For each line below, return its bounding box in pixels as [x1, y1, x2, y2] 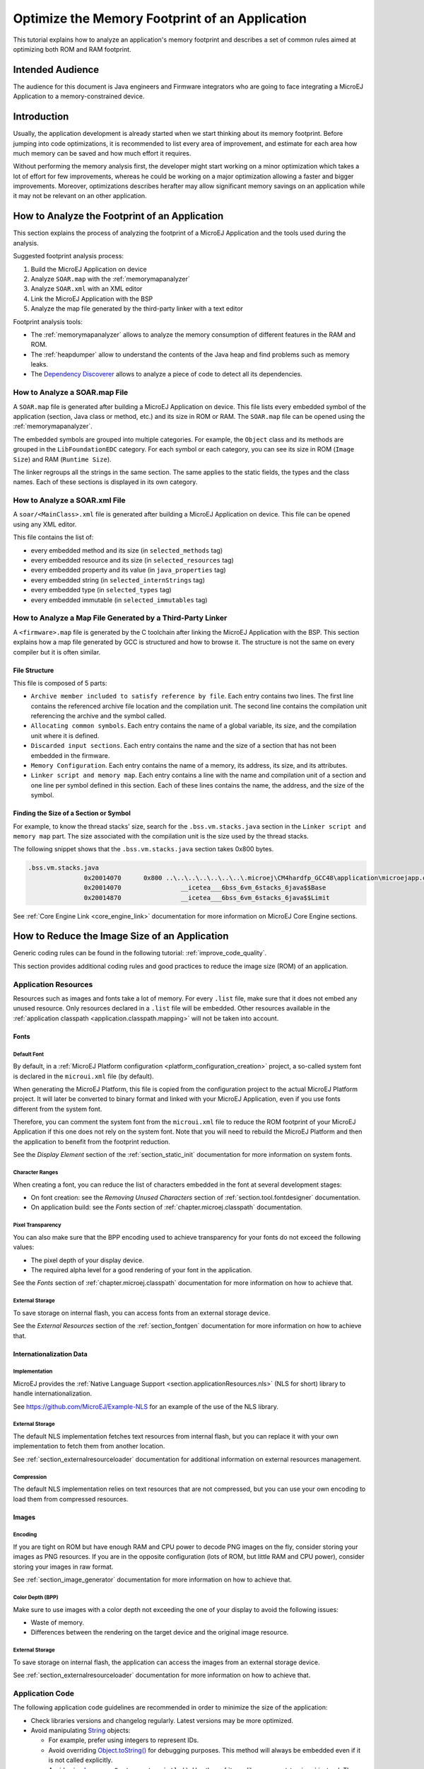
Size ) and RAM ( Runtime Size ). [13, 455, 112, 463]
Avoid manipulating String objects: [30, 1726, 131, 1734]
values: [13, 1243, 35, 1252]
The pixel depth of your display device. [30, 1256, 144, 1264]
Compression [13, 1473, 47, 1480]
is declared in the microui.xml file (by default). [13, 1072, 155, 1081]
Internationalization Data [13, 1349, 88, 1358]
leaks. [30, 360, 49, 369]
